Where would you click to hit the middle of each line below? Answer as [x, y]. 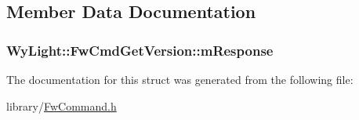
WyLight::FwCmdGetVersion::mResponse [140, 50]
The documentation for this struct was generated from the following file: [180, 79]
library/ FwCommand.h [62, 105]
